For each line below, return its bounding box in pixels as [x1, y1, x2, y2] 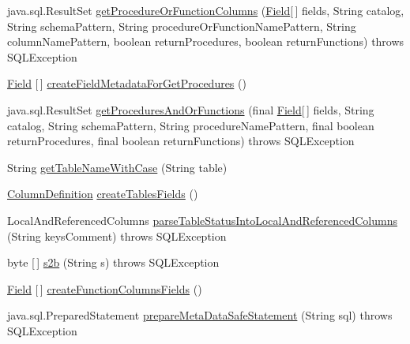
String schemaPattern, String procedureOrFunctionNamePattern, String [7, 17, 356, 34]
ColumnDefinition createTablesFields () [7, 185, 198, 202]
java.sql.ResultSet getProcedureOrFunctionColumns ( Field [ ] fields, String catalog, [7, 2, 404, 18]
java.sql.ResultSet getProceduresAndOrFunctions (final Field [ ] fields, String [7, 101, 374, 118]
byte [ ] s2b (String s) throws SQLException [7, 254, 220, 271]
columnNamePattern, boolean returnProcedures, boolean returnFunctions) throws [7, 33, 404, 50]
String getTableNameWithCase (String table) [7, 159, 228, 175]
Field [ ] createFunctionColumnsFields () [7, 280, 202, 297]
